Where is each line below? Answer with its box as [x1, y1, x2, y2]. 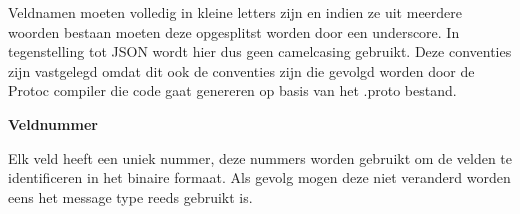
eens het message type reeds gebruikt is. [8, 186, 253, 207]
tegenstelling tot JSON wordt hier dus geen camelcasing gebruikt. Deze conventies [8, 41, 512, 62]
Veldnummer [8, 113, 98, 134]
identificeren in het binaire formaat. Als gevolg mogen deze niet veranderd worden [8, 167, 511, 188]
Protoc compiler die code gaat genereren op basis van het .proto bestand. [8, 80, 457, 101]
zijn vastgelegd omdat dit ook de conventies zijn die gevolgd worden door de [8, 60, 475, 81]
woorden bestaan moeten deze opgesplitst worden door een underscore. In [8, 21, 460, 42]
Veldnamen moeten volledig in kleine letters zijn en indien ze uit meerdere [8, 2, 463, 22]
